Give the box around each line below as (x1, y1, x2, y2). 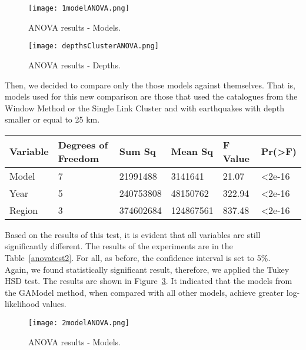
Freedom (58, 151, 99, 165)
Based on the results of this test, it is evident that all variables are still (5, 228, 261, 240)
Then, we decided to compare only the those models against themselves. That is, (5, 78, 295, 91)
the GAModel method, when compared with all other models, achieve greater (5, 286, 284, 298)
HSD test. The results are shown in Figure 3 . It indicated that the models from (5, 275, 292, 287)
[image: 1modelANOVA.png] (28, 4, 129, 12)
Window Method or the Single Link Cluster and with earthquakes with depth (5, 101, 284, 114)
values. (42, 298, 66, 310)
